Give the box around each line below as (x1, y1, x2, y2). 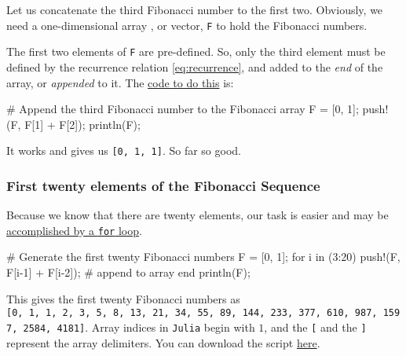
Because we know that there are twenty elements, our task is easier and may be (6, 207, 389, 223)
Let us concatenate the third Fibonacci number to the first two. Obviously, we (6, 2, 383, 17)
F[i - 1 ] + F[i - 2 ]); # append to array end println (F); (6, 264, 251, 280)
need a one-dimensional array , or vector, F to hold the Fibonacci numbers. (6, 17, 368, 33)
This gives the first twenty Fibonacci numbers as (6, 290, 240, 306)
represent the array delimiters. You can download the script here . (6, 334, 320, 350)
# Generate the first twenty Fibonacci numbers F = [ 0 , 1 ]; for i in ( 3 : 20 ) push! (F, (6, 248, 401, 265)
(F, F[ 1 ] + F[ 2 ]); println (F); (6, 116, 141, 132)
